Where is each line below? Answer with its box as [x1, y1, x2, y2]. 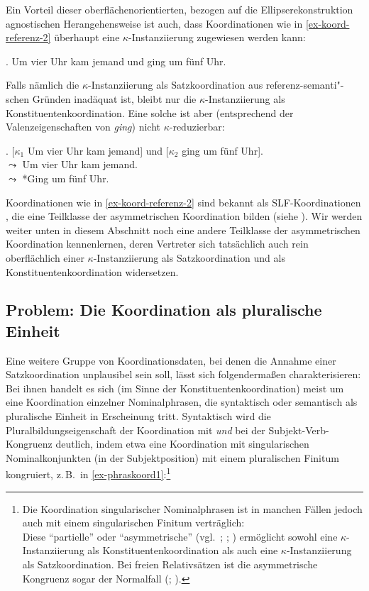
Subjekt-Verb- [268, 422, 329, 437]
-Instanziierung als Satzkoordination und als [93, 250, 285, 265]
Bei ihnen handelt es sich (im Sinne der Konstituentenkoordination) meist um [6, 380, 344, 395]
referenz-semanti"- [265, 77, 344, 92]
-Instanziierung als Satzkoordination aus [88, 77, 263, 92]
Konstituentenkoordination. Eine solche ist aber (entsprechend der [6, 105, 294, 120]
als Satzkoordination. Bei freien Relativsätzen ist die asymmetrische [22, 557, 318, 572]
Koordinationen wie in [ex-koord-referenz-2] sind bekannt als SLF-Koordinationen [6, 194, 361, 209]
